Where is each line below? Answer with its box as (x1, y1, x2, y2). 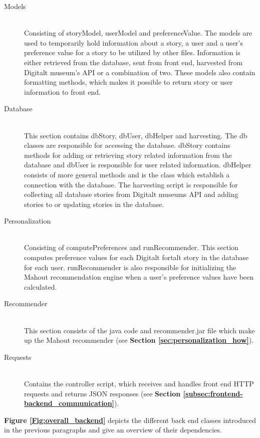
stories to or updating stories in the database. (24, 198, 164, 209)
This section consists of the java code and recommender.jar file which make (24, 325, 255, 335)
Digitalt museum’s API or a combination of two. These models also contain (24, 67, 255, 77)
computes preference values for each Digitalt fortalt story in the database (24, 252, 249, 263)
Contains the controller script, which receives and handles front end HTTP (24, 378, 254, 388)
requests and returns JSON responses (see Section (24, 388, 181, 398)
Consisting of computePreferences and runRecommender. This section (24, 242, 238, 253)
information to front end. (24, 86, 101, 97)
